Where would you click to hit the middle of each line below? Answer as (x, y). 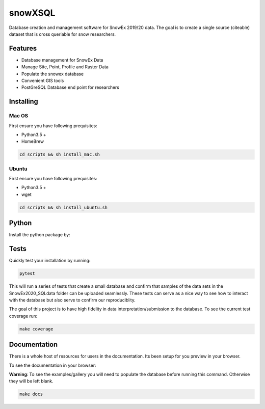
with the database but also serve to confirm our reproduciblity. (72, 300)
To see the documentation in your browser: (53, 365)
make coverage (36, 329)
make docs (31, 394)
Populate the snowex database (53, 74)
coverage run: (23, 316)
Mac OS (19, 116)
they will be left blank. (31, 381)
